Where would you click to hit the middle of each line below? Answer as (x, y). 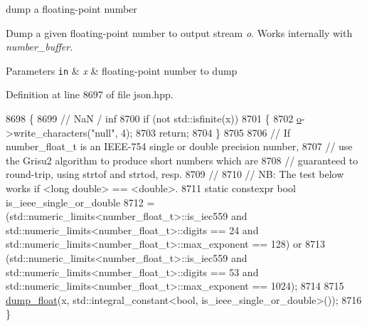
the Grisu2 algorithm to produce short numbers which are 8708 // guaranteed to (182, 160)
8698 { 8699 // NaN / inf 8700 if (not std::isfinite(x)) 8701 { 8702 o (154, 119)
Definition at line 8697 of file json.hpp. (90, 94)
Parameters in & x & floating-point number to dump (122, 70)
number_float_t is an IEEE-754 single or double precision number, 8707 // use (179, 146)
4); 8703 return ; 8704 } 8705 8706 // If (206, 132)
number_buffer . (39, 47)
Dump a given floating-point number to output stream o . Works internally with (179, 32)
